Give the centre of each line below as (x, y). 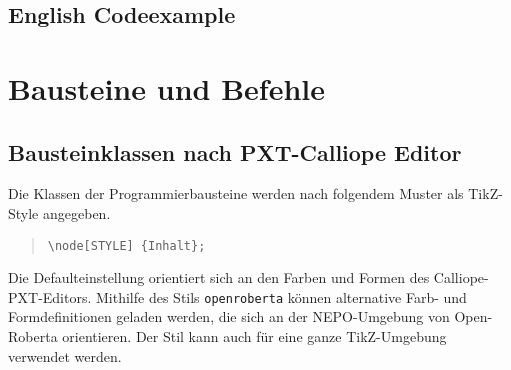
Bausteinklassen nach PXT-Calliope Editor (235, 151)
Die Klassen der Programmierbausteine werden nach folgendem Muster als (236, 193)
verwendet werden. (65, 355)
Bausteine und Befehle (166, 87)
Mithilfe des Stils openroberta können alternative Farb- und (281, 296)
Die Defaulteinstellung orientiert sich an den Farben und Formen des (219, 277)
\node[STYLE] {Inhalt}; (126, 245)
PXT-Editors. (50, 296)
